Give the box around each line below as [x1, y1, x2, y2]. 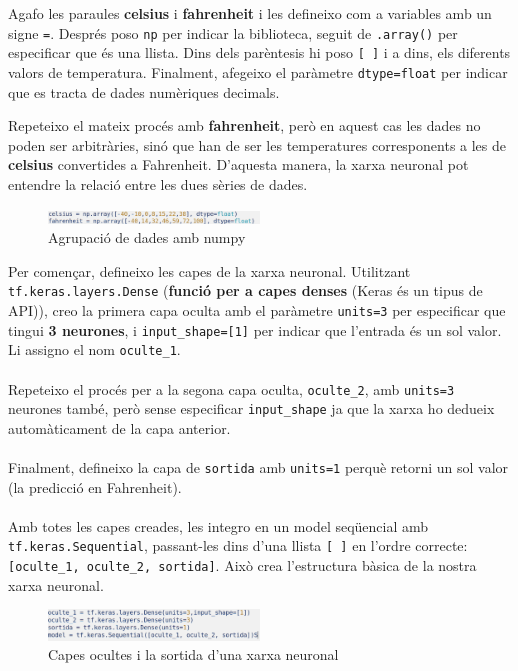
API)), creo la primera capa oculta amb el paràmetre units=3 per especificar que [8, 299, 506, 320]
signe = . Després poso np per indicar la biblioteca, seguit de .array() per [8, 22, 458, 43]
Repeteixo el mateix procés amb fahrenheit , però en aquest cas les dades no [8, 115, 481, 136]
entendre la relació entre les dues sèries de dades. [8, 173, 308, 194]
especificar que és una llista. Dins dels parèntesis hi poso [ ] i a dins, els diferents [8, 42, 511, 63]
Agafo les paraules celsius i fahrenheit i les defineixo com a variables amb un [8, 3, 492, 23]
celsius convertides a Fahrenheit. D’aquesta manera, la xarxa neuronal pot [8, 154, 469, 175]
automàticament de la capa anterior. [8, 417, 231, 438]
